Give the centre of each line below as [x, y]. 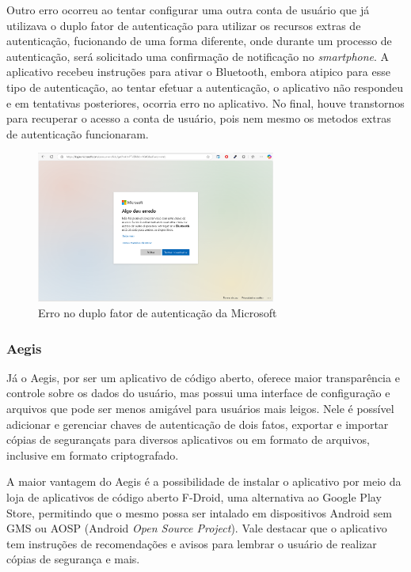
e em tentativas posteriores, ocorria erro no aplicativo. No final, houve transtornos [205, 102]
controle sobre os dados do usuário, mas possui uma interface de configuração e [198, 393]
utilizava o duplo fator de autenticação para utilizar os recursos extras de [184, 25]
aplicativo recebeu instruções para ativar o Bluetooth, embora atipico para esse [198, 72]
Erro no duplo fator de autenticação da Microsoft [158, 313]
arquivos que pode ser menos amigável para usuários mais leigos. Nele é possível [200, 409]
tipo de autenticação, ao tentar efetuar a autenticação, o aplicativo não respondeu [205, 87]
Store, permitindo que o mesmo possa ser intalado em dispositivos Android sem [199, 512]
